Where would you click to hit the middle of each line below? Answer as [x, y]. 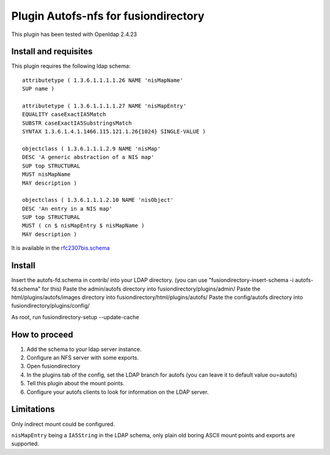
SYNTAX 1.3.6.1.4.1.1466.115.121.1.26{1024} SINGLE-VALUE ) [114, 132]
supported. [25, 444]
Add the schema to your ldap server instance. [84, 349]
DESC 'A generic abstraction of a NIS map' [88, 157]
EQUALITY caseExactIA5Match [64, 114]
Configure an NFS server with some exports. [82, 358]
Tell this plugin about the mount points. [75, 383]
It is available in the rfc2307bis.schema [61, 248]
